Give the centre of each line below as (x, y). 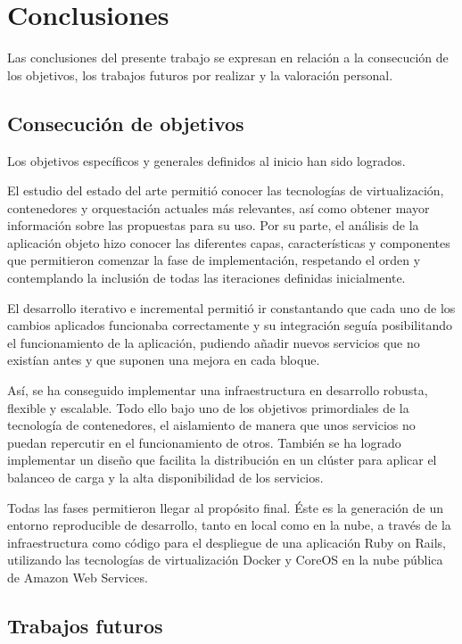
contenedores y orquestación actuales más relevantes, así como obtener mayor (219, 207)
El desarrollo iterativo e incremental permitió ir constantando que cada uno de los (231, 307)
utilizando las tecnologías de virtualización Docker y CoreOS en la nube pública (225, 560)
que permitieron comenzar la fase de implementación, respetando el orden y (214, 260)
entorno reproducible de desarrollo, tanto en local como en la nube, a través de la (229, 525)
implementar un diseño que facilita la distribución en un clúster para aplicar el (222, 460)
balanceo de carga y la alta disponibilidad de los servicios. (165, 478)
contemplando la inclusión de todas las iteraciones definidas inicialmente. (206, 278)
